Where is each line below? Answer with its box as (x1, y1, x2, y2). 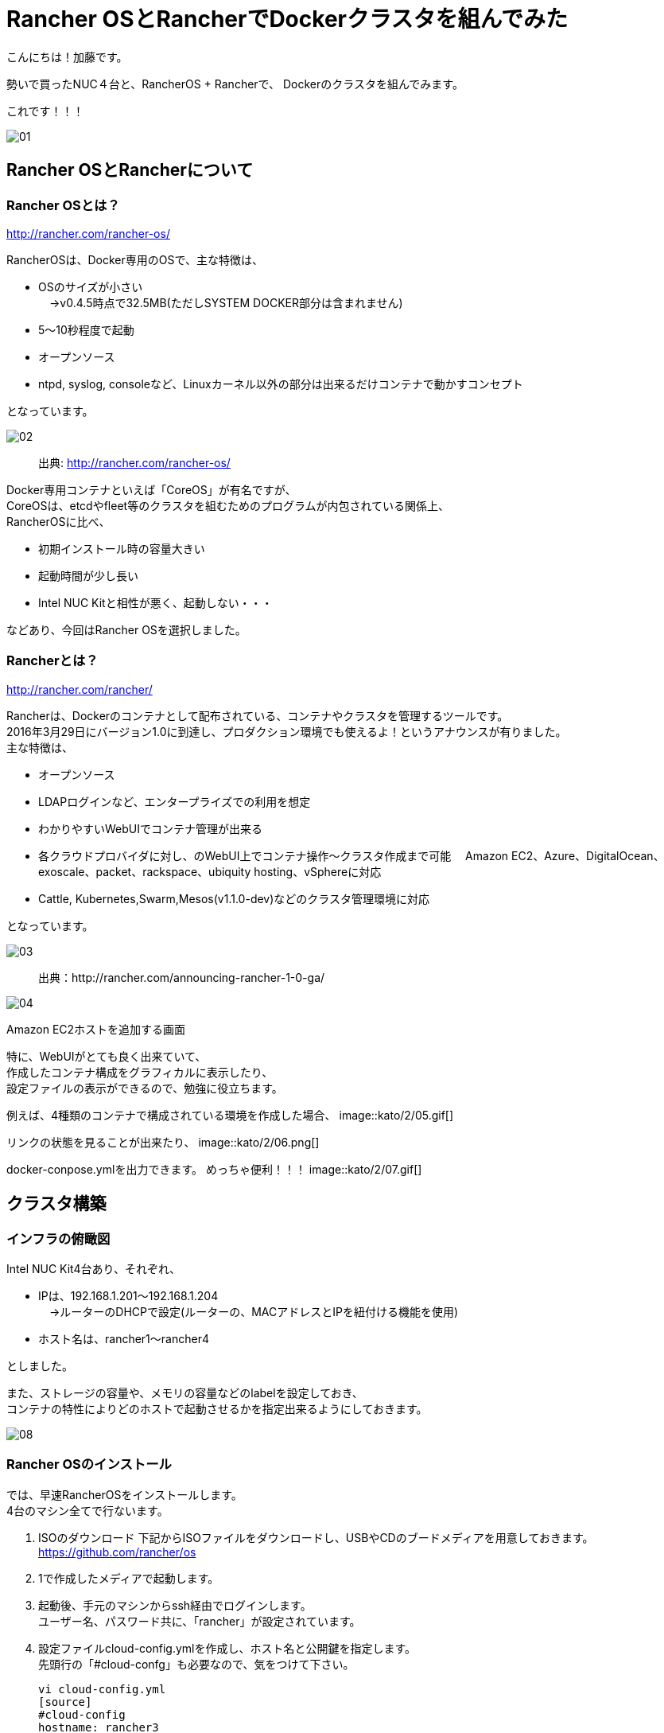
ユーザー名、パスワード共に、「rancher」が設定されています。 (38, 1614, 361, 1628)
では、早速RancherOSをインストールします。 (6, 1487, 243, 1501)
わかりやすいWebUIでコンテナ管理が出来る (38, 821, 262, 835)
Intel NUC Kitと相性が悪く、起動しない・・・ (38, 595, 273, 609)
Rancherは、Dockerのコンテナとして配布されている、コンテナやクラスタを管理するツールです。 (6, 708, 509, 722)
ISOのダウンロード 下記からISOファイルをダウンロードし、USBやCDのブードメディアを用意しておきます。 (38, 1530, 594, 1544)
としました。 (6, 1358, 73, 1373)
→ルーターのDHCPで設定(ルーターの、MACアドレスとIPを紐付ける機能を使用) (49, 1304, 458, 1318)
